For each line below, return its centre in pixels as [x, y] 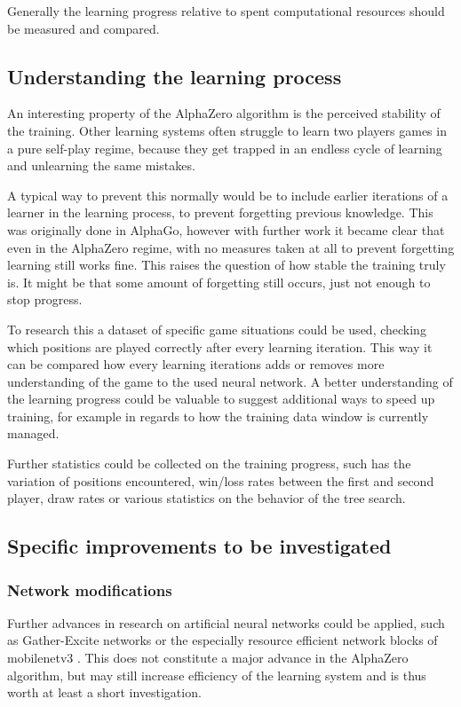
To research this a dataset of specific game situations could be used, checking [217, 329]
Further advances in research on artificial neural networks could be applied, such [226, 622]
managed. [33, 433]
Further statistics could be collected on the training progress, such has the [209, 463]
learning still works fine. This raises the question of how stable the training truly [227, 265]
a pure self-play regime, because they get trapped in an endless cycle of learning [225, 148]
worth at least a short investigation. [104, 692]
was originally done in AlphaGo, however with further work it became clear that [226, 229]
